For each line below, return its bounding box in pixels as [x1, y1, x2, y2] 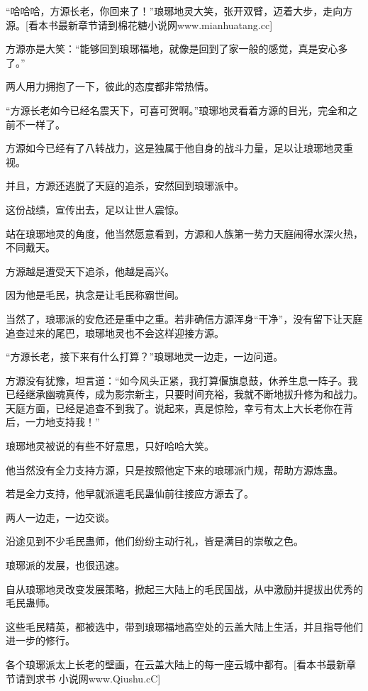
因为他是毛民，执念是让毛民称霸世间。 [6, 287, 184, 302]
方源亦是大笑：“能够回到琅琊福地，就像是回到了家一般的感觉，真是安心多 [6, 41, 348, 56]
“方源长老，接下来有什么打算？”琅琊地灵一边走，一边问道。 [6, 349, 284, 364]
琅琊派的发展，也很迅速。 [6, 558, 125, 573]
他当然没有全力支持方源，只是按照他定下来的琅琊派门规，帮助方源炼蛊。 [6, 462, 343, 477]
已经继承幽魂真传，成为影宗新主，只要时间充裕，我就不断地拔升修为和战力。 [6, 387, 363, 402]
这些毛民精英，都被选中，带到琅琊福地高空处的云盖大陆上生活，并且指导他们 [6, 619, 363, 634]
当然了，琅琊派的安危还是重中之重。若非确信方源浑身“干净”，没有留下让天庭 [6, 311, 363, 326]
